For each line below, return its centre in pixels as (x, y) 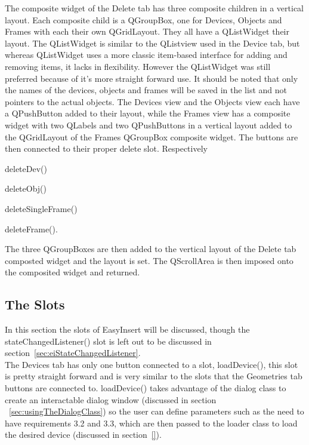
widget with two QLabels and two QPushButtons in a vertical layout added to (149, 125)
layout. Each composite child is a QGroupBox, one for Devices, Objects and (143, 19)
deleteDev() (26, 168)
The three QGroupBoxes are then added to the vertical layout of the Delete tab (151, 249)
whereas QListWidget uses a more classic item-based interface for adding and (146, 55)
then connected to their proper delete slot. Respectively (106, 148)
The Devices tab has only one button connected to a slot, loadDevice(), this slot (152, 364)
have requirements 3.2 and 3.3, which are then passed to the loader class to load (151, 423)
